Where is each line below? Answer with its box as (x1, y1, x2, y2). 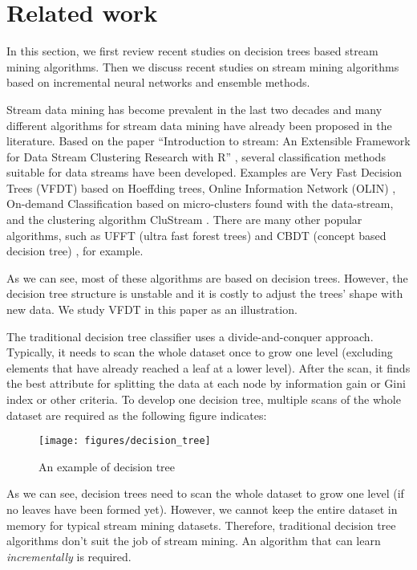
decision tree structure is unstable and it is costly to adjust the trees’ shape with (6, 285, 403, 302)
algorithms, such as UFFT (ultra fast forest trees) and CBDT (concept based (6, 226, 387, 243)
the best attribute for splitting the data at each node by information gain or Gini (6, 375, 406, 392)
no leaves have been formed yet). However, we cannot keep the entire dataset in (6, 501, 398, 518)
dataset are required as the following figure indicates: (6, 406, 267, 423)
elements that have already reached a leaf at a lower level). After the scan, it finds (6, 359, 411, 376)
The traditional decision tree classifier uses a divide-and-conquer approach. (6, 328, 374, 344)
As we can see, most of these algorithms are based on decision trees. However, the (6, 269, 408, 286)
